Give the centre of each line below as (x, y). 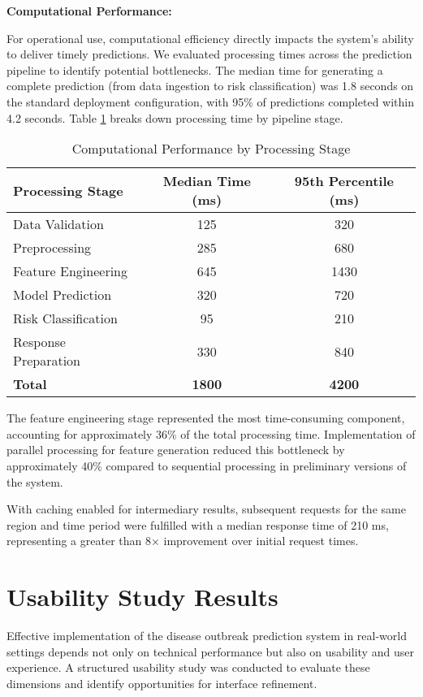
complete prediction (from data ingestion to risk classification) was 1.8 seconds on (210, 86)
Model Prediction (63, 295)
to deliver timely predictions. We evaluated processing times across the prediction (209, 54)
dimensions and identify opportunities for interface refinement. (162, 683)
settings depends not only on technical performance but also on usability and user (210, 651)
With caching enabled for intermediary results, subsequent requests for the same (206, 509)
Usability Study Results (142, 597)
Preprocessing (52, 248)
